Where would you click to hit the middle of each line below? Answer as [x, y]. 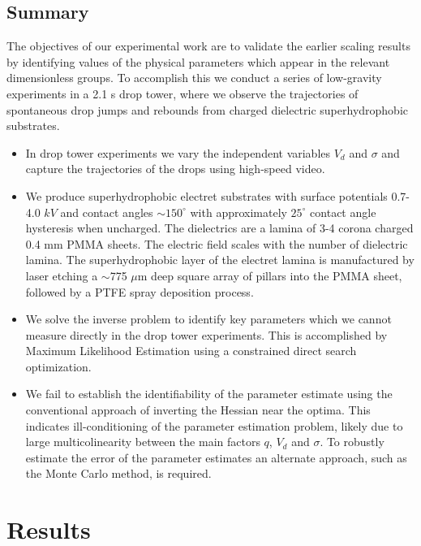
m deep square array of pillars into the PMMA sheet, [270, 275]
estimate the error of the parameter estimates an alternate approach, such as [216, 457]
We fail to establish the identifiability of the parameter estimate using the [209, 394]
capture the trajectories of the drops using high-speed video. [175, 169]
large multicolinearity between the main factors [143, 442]
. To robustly [352, 442]
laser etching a [62, 275]
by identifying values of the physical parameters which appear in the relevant [198, 61]
